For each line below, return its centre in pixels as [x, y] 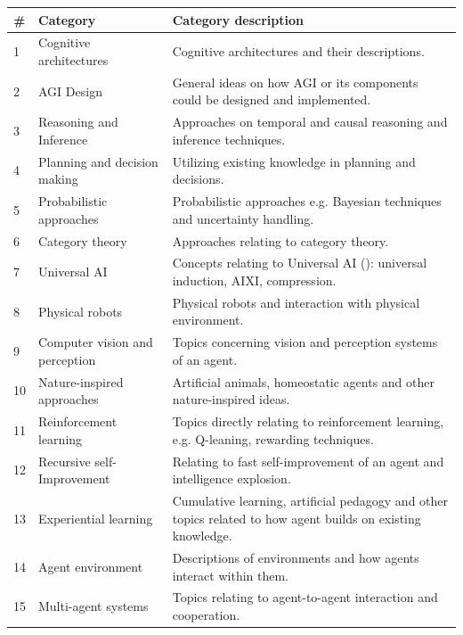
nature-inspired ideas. [231, 399]
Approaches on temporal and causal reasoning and [310, 122]
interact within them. [231, 575]
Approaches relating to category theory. [280, 240]
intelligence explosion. [231, 478]
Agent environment [91, 566]
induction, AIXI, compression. [254, 280]
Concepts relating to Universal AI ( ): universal [300, 263]
